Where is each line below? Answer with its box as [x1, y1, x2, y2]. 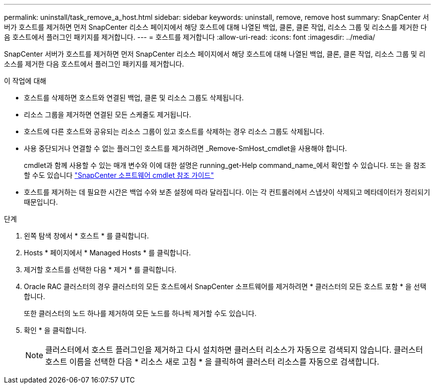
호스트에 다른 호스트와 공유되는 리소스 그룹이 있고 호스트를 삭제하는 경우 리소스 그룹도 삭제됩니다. [24, 127, 325, 136]
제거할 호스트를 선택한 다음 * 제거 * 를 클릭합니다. [24, 265, 177, 274]
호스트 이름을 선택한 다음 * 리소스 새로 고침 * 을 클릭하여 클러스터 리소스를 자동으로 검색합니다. [45, 357, 379, 367]
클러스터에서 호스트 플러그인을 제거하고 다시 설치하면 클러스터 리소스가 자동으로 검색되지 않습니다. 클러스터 [45, 345, 423, 355]
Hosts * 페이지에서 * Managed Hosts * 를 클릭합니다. [24, 248, 191, 257]
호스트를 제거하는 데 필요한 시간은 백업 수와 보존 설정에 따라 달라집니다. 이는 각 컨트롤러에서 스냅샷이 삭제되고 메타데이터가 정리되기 [24, 188, 431, 196]
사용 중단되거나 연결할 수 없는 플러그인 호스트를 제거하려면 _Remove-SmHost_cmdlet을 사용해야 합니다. [24, 144, 347, 153]
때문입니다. [24, 198, 58, 206]
